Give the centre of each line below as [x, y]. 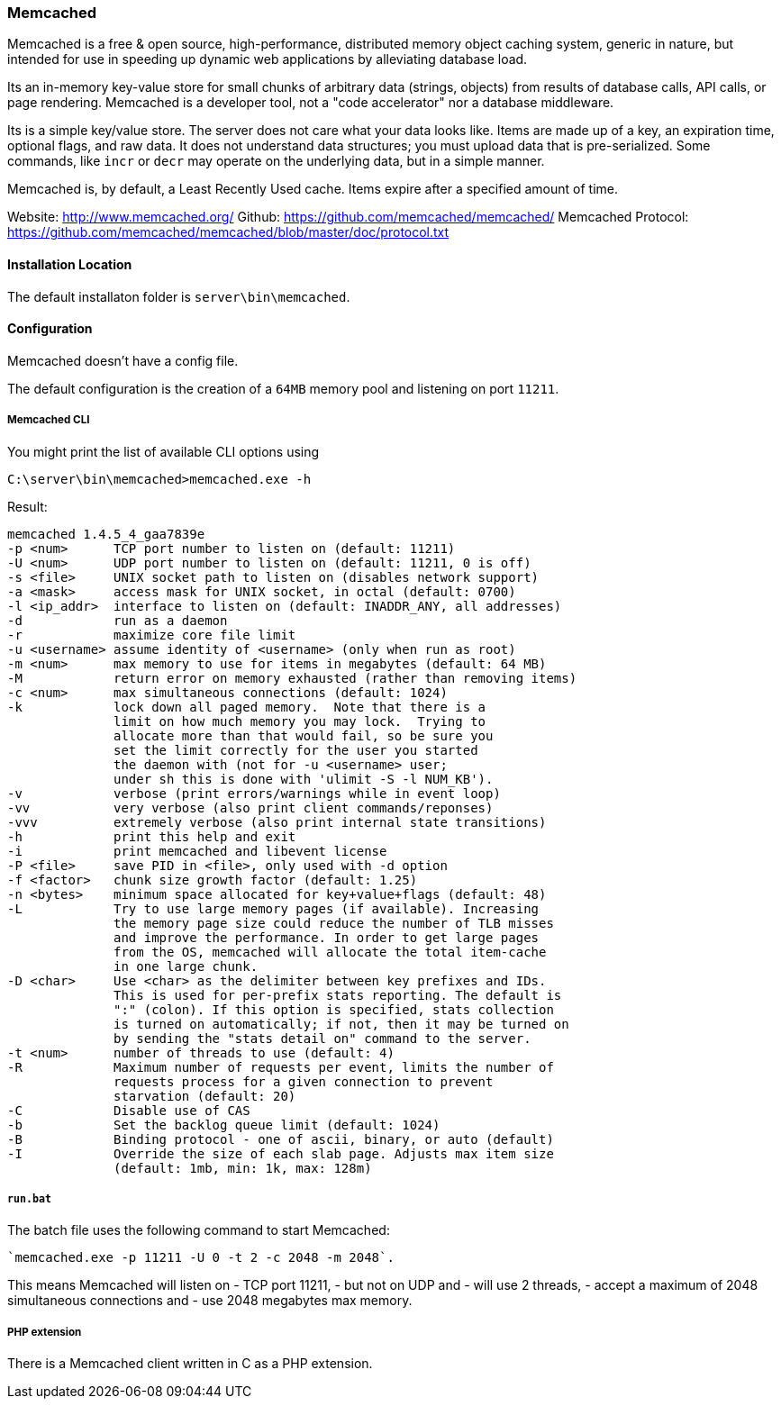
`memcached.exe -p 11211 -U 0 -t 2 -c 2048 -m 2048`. [201, 1258]
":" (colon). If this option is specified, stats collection [334, 1009]
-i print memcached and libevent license [197, 851]
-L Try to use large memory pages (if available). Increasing [273, 908]
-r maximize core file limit [152, 635]
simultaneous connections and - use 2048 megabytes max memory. [210, 1301]
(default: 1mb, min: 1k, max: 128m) [243, 1168]
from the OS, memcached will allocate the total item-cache [330, 952]
